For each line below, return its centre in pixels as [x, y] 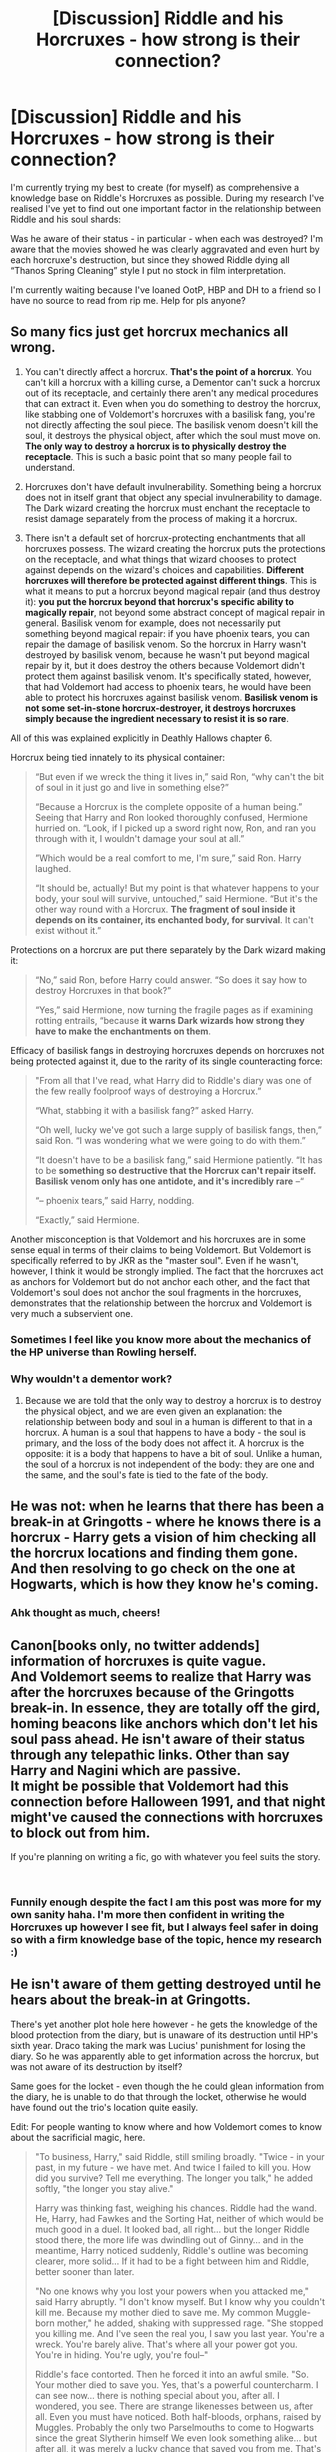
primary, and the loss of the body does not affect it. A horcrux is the [164, 1443]
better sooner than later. [84, 2271]
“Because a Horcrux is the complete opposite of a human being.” [168, 806]
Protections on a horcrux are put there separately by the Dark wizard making [168, 949]
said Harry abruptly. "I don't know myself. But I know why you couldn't [180, 2301]
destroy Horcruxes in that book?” [103, 990]
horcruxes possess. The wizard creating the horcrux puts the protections [175, 548]
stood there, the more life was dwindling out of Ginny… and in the [169, 2239]
